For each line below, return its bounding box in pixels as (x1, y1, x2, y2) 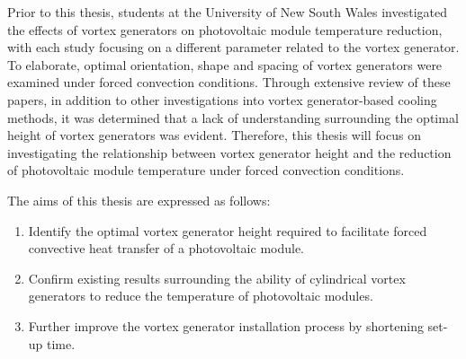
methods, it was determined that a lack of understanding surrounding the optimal (7, 108, 459, 127)
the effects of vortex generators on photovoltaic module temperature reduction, (7, 20, 443, 39)
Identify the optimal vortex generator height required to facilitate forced (28, 221, 427, 240)
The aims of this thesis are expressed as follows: (7, 190, 271, 209)
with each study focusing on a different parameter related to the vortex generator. (7, 38, 460, 57)
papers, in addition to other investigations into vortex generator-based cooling (7, 90, 437, 109)
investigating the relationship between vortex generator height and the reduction (7, 143, 452, 162)
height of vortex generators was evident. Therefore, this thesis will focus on (7, 126, 421, 144)
